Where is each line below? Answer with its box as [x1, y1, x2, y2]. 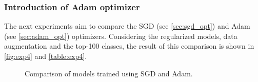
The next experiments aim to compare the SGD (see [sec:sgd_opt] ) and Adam [4, 20, 250, 31]
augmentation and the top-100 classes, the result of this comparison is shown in [4, 40, 254, 51]
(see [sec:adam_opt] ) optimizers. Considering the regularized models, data [4, 30, 237, 41]
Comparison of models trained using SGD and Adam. [25, 68, 193, 78]
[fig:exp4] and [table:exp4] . [4, 51, 87, 61]
